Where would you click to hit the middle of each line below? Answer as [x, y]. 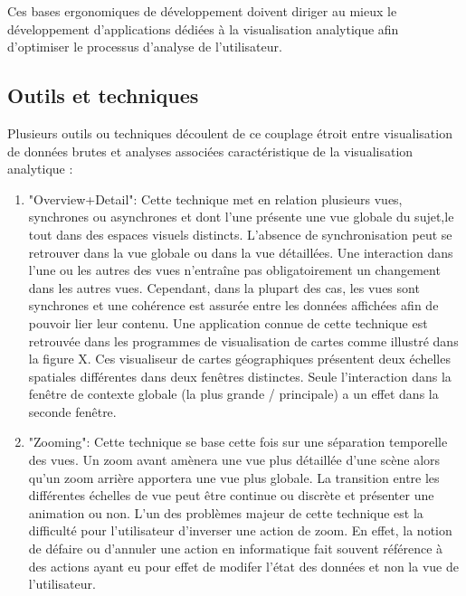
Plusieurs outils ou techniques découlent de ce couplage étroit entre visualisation [230, 132]
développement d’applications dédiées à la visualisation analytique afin [203, 28]
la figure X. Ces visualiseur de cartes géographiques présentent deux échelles [239, 359]
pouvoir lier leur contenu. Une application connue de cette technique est [228, 322]
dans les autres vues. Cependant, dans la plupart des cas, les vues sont [224, 287]
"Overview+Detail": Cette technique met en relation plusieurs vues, [215, 199]
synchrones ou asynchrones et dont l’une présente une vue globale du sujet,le [241, 217]
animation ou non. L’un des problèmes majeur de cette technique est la [226, 512]
